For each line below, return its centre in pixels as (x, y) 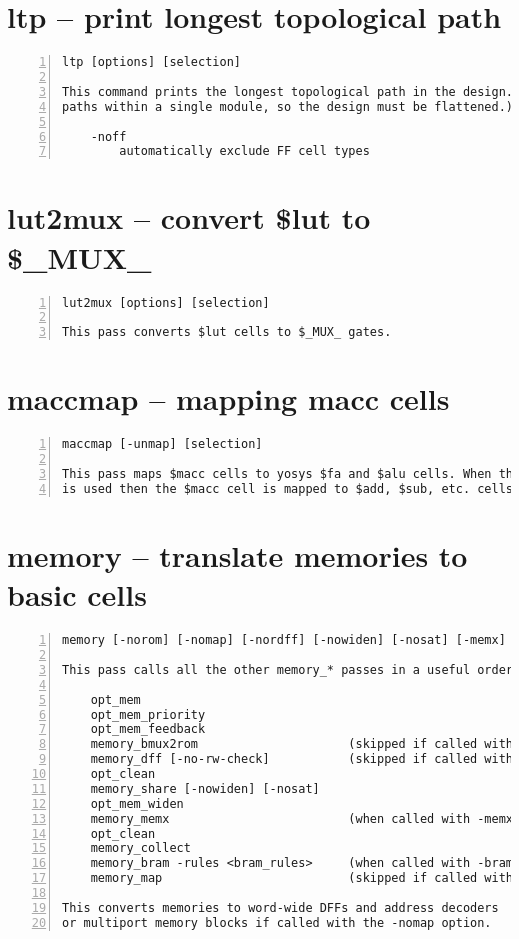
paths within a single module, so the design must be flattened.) (288, 106)
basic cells (77, 594)
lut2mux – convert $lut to (189, 217)
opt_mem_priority (148, 714)
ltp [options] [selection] (151, 62)
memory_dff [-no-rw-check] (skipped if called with (302, 759)
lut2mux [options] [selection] (166, 302)
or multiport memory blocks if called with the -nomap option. (277, 922)
